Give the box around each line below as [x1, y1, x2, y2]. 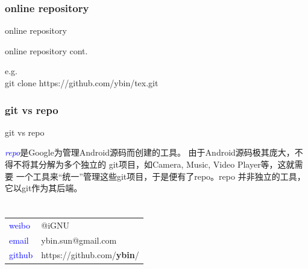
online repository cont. [5, 44, 88, 57]
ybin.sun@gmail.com [41, 233, 117, 246]
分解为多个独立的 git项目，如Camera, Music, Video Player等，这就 [38, 158, 295, 170]
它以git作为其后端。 [5, 182, 83, 194]
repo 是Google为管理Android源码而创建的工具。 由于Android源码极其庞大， [5, 146, 295, 159]
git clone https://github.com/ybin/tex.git [5, 77, 159, 89]
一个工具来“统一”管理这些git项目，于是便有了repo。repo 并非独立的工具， [16, 169, 306, 182]
